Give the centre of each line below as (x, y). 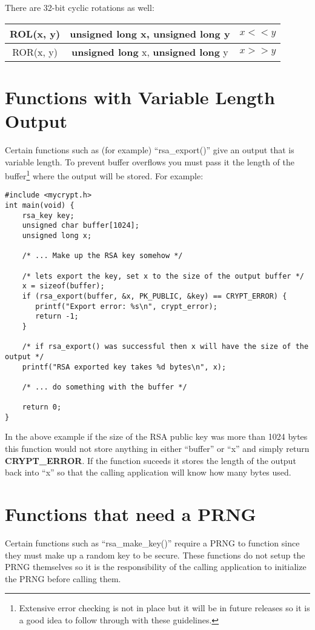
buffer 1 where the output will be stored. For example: (104, 175)
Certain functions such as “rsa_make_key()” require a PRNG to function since (152, 542)
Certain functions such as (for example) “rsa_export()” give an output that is (150, 149)
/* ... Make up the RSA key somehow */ (102, 256)
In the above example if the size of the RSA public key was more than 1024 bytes (156, 436)
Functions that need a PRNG (131, 514)
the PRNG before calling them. (63, 578)
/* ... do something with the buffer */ (104, 387)
